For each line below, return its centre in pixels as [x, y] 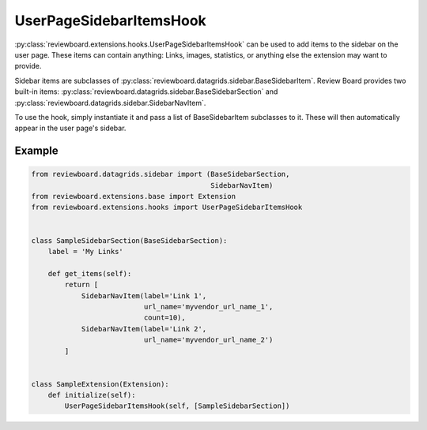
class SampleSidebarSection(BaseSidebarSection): [129, 240]
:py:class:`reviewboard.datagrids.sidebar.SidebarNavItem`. [110, 103]
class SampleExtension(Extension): [100, 384]
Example [36, 151]
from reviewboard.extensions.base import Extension [134, 196]
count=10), [164, 318]
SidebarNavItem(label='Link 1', [144, 295]
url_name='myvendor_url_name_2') [208, 340]
